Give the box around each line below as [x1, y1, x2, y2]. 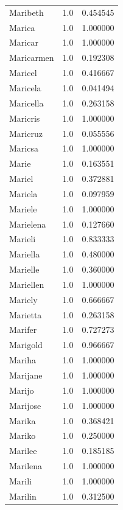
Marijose [9, 399, 41, 411]
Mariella [9, 248, 40, 260]
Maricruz [9, 127, 43, 139]
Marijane [9, 369, 43, 381]
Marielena [9, 217, 46, 230]
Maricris [9, 111, 40, 124]
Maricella [9, 96, 44, 109]
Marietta [9, 308, 42, 321]
